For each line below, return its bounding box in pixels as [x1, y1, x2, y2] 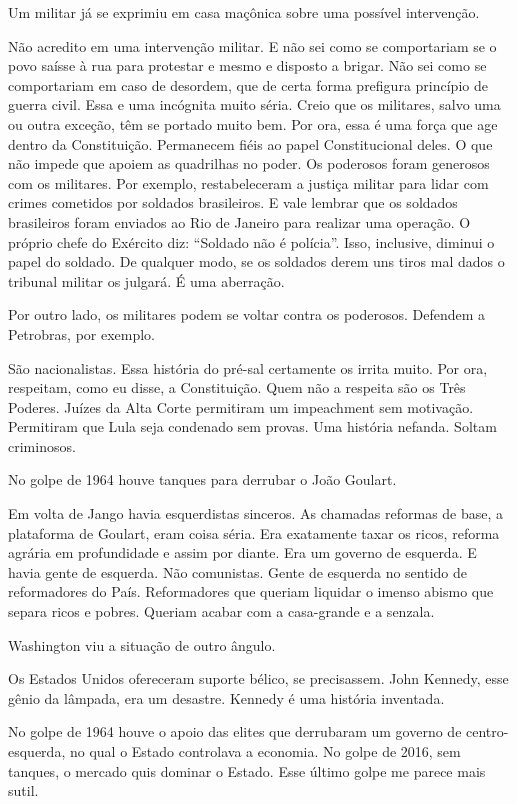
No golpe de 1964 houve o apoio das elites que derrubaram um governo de [8, 721, 462, 742]
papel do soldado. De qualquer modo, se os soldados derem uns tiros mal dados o [8, 251, 505, 272]
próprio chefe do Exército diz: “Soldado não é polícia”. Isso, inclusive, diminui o [8, 231, 495, 252]
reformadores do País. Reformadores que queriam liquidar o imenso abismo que [8, 581, 494, 602]
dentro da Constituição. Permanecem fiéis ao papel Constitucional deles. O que [8, 133, 493, 154]
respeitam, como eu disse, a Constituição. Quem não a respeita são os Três [8, 377, 466, 398]
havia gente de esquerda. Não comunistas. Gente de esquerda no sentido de [8, 561, 468, 582]
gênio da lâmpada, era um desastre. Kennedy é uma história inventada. [8, 687, 445, 708]
